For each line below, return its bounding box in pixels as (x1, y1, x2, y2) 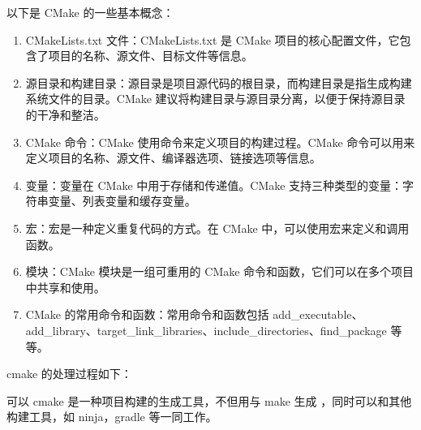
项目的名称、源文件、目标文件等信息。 (48, 47, 253, 64)
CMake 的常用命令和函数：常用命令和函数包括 (25, 306, 269, 323)
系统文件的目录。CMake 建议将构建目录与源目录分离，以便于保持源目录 (25, 90, 406, 107)
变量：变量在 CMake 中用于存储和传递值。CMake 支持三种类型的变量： (25, 176, 403, 193)
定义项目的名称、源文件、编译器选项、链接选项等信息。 (25, 149, 321, 166)
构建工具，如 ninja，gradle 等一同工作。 (6, 408, 217, 425)
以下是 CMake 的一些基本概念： (6, 4, 174, 20)
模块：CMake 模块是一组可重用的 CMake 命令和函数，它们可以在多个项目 (25, 263, 415, 280)
